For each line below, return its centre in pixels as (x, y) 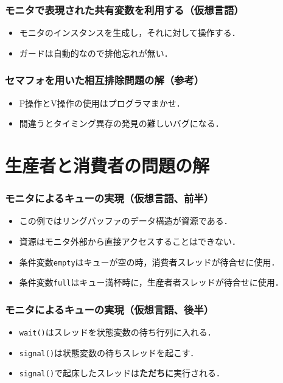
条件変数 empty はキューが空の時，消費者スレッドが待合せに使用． (149, 262)
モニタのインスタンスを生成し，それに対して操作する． (130, 33)
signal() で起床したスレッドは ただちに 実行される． (122, 373)
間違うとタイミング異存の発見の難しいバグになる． (121, 123)
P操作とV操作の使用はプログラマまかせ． (102, 103)
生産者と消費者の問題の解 (107, 165)
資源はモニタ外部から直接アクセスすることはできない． (130, 241)
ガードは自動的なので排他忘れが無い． (96, 53)
